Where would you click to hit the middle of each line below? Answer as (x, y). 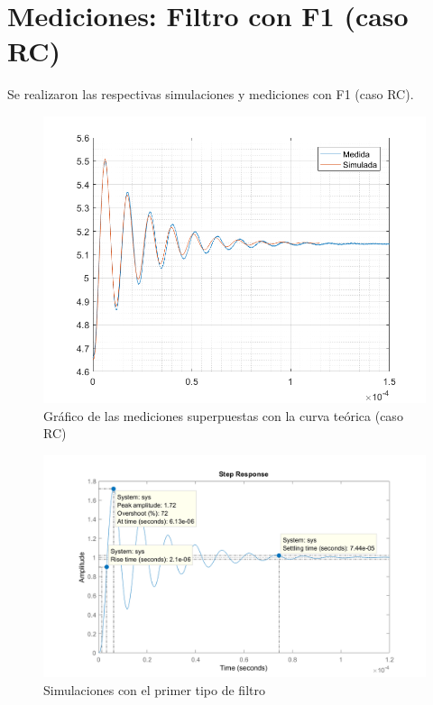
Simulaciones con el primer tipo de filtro (154, 690)
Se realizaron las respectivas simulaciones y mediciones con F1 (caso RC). (211, 94)
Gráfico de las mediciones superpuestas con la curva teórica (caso (223, 415)
